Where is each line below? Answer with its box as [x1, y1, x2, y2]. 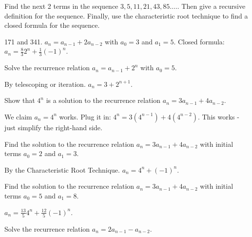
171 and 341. [4, 36, 42, 46]
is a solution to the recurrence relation [46, 95, 161, 105]
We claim [4, 111, 32, 121]
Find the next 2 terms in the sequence [4, 1, 118, 11]
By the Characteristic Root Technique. [4, 164, 120, 175]
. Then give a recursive [177, 1, 246, 11]
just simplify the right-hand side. [4, 122, 102, 132]
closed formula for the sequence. [4, 20, 100, 30]
